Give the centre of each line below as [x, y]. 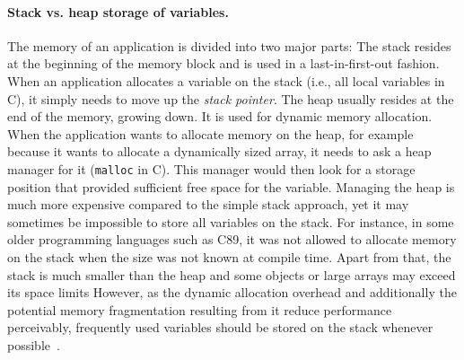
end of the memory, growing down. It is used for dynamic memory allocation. [220, 116]
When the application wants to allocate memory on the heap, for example [210, 133]
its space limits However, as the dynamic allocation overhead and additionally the [232, 292]
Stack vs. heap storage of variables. [118, 11]
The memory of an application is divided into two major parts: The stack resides [229, 45]
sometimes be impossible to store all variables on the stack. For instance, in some [231, 221]
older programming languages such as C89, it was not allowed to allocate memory [232, 239]
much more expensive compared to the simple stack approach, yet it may [208, 204]
